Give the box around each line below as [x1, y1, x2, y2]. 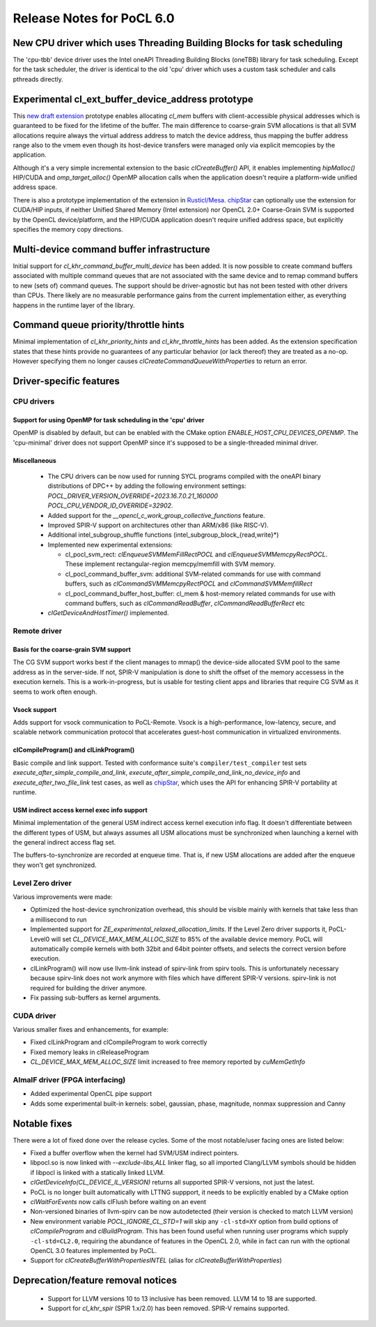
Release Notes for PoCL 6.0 [13, 10, 175, 26]
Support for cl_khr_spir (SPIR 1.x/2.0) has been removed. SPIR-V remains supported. [47, 1304, 290, 1312]
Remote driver [13, 626, 63, 636]
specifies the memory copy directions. [13, 225, 123, 234]
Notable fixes [13, 1118, 72, 1129]
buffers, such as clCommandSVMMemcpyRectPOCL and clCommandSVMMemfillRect [65, 579, 313, 588]
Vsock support [13, 705, 57, 713]
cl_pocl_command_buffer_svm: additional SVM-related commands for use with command [65, 570, 321, 578]
